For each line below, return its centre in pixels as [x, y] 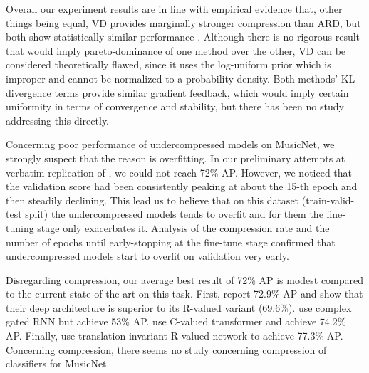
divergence [28, 92]
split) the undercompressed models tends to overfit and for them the [174, 214]
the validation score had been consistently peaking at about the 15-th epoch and [182, 186]
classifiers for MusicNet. [58, 363]
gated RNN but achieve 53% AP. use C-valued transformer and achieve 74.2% [176, 321]
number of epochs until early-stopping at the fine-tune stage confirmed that [171, 242]
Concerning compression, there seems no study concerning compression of [166, 349]
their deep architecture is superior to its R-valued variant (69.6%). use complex [179, 307]
